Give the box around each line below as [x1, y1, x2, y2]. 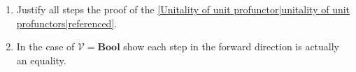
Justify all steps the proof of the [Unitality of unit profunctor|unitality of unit [16, 2, 350, 16]
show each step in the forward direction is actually [123, 39, 340, 54]
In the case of [16, 39, 75, 54]
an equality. [16, 52, 66, 67]
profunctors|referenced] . [16, 15, 118, 30]
